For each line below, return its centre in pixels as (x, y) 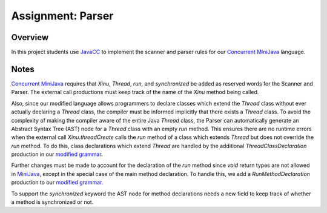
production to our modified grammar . (57, 183)
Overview (30, 37)
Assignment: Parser (62, 16)
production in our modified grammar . (57, 154)
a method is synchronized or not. (52, 202)
